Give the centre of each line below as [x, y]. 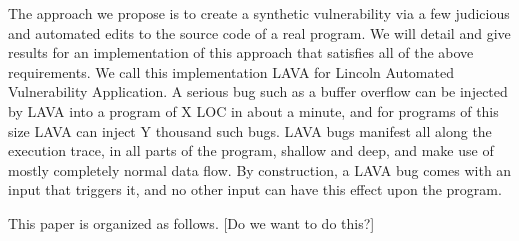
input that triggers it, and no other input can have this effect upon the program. [255, 189]
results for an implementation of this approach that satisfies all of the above [241, 52]
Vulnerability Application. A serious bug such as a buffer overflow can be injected [258, 91]
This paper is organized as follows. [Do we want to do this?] [191, 222]
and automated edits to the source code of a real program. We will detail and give [259, 32]
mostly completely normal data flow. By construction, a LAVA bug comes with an [260, 169]
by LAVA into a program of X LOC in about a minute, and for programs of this [253, 110]
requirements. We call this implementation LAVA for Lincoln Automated [231, 71]
